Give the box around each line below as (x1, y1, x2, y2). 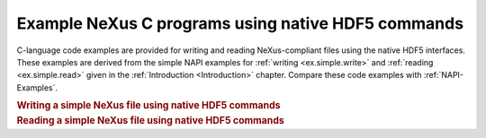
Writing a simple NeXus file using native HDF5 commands (16, 99, 281, 112)
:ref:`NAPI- (423, 70, 463, 81)
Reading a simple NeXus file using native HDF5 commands (16, 114, 285, 126)
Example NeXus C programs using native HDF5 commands (16, 13, 463, 33)
